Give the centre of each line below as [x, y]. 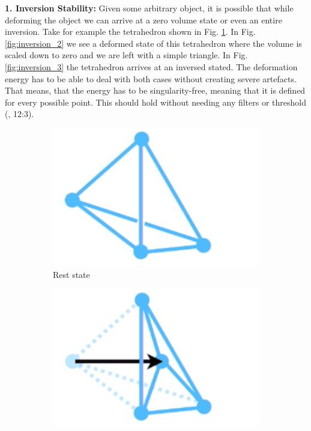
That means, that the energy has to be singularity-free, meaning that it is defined [155, 90]
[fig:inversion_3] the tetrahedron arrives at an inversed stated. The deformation [151, 66]
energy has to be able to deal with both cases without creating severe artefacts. [151, 78]
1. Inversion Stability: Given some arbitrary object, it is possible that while [149, 8]
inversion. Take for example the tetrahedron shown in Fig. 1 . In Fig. [130, 32]
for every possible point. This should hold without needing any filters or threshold [155, 102]
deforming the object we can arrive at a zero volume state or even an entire [143, 20]
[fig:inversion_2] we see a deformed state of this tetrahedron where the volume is [153, 43]
